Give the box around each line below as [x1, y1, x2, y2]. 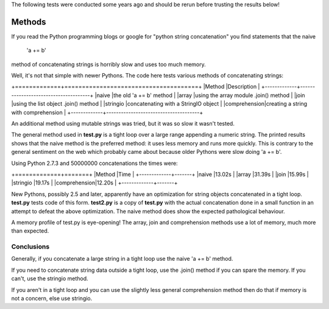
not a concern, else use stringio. [11, 295, 93, 302]
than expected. [11, 227, 49, 234]
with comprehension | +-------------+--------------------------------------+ [11, 109, 203, 116]
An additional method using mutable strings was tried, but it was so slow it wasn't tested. [11, 120, 235, 128]
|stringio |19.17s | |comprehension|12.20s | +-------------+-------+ [11, 179, 178, 186]
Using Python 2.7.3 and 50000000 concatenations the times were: [11, 159, 178, 167]
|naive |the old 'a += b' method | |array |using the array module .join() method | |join [94, 92, 305, 99]
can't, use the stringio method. [11, 275, 88, 282]
